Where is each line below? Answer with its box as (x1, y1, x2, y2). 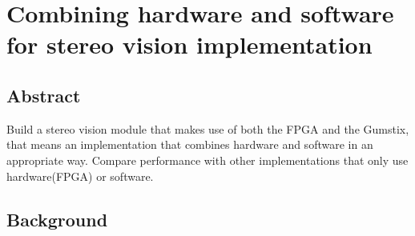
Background (6, 206, 108, 231)
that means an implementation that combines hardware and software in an (6, 136, 373, 153)
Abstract (6, 82, 81, 107)
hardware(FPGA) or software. (6, 167, 154, 184)
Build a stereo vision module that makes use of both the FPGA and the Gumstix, (6, 120, 409, 137)
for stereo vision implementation (6, 28, 373, 61)
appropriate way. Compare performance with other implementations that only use (6, 151, 409, 168)
